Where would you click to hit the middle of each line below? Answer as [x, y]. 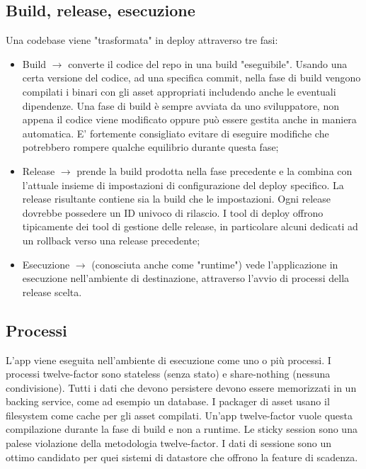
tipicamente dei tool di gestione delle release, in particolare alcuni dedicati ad [190, 226]
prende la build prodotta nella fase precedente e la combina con [215, 170]
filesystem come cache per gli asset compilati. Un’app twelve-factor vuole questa [179, 415]
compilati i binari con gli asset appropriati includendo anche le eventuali [179, 91]
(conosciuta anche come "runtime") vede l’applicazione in [215, 264]
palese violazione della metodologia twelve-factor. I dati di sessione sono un [169, 443]
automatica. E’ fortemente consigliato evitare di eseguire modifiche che [176, 133]
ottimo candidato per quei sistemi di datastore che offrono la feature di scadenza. [182, 457]
